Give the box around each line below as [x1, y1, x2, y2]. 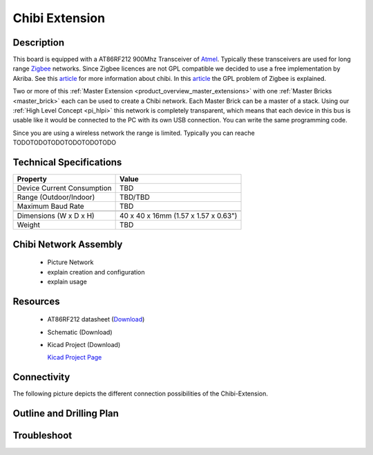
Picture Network [47, 258, 94, 266]
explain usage [47, 277, 88, 286]
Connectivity [12, 371, 70, 383]
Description [12, 37, 65, 48]
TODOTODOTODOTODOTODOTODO [12, 138, 117, 147]
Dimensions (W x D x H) [17, 211, 95, 221]
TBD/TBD [119, 192, 150, 202]
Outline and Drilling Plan [12, 408, 119, 420]
